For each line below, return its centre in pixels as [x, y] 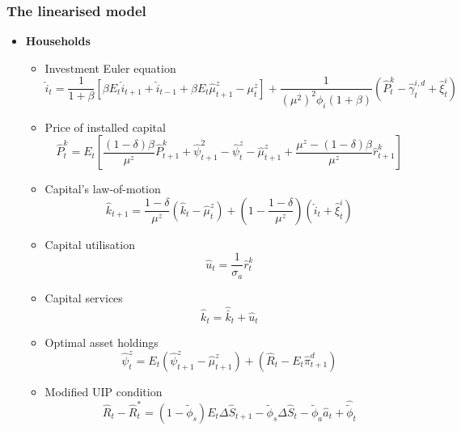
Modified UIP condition [104, 391]
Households [58, 41]
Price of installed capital [105, 127]
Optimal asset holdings [102, 342]
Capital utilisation [90, 244]
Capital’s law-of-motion [103, 189]
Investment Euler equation [110, 68]
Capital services [84, 297]
